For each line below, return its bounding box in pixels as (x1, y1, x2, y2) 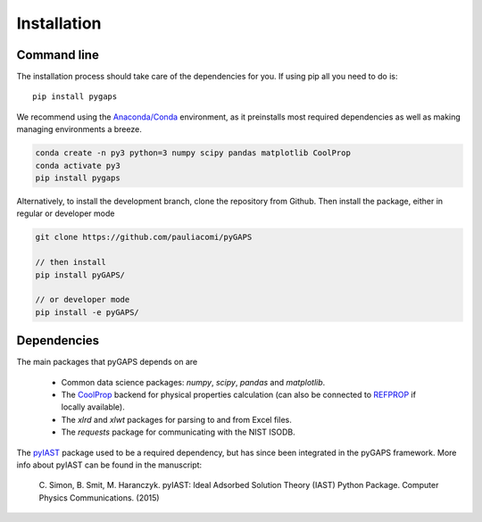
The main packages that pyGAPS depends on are (16, 357, 198, 368)
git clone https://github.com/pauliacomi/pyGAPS (35, 232, 253, 243)
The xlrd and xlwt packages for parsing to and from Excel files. (61, 414, 292, 425)
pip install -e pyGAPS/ (35, 307, 140, 317)
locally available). (61, 402, 125, 412)
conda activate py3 (35, 161, 120, 170)
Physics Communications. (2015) (38, 492, 160, 503)
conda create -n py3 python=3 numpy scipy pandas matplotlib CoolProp (35, 148, 352, 158)
